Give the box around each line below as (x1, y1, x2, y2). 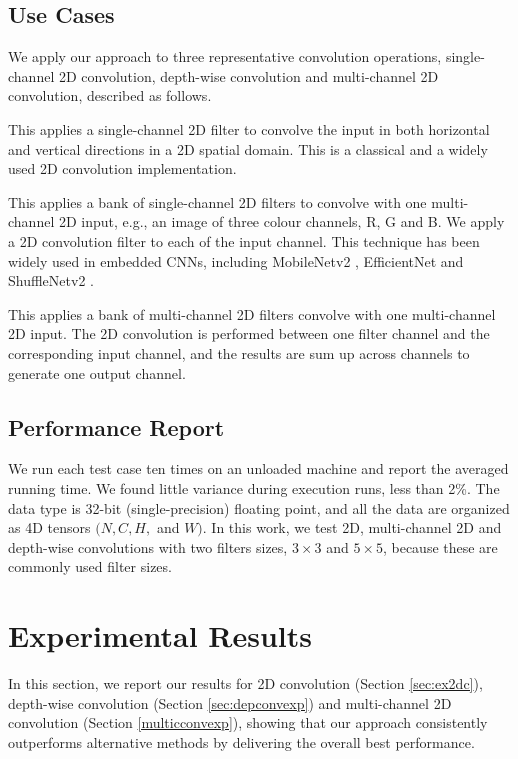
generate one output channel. (8, 362, 186, 383)
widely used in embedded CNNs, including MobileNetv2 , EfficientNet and (8, 250, 464, 271)
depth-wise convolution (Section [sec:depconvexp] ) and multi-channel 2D (8, 692, 452, 713)
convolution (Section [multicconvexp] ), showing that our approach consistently (8, 712, 488, 733)
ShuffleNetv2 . (8, 270, 94, 291)
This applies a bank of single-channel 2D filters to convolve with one (8, 191, 427, 212)
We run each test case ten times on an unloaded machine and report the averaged (8, 458, 509, 479)
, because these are (382, 536, 498, 557)
